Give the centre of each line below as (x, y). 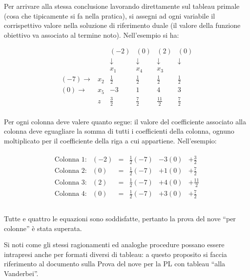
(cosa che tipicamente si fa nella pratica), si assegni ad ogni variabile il (110, 15)
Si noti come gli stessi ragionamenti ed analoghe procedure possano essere (114, 245)
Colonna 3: (71, 182)
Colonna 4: (71, 194)
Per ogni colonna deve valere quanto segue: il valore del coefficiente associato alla (125, 121)
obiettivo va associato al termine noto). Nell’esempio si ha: (92, 35)
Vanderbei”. (21, 273)
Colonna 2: (71, 171)
